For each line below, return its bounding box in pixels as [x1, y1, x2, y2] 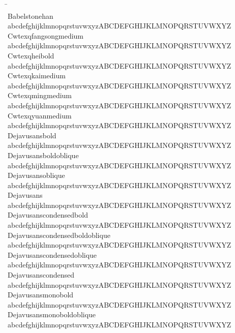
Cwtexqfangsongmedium [8, 30, 84, 41]
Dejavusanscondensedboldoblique [8, 229, 110, 240]
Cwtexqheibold [8, 50, 54, 60]
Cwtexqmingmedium [8, 90, 72, 101]
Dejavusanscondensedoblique [8, 249, 97, 260]
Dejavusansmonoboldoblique [8, 309, 96, 320]
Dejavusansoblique [8, 170, 65, 180]
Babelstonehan [8, 10, 53, 21]
